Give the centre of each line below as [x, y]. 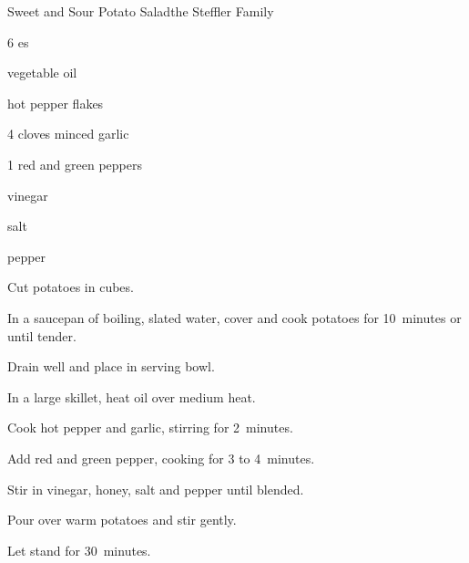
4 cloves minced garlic [68, 134]
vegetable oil [42, 73]
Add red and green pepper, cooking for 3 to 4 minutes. [161, 458]
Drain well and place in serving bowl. [111, 366]
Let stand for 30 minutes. [79, 550]
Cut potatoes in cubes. [71, 287]
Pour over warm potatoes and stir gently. [122, 520]
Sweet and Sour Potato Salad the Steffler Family [141, 11]
